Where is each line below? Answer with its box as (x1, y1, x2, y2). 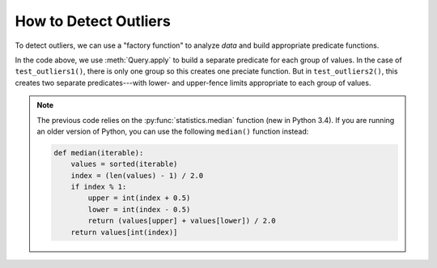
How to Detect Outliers (15, 12, 172, 30)
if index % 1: (70, 182, 127, 192)
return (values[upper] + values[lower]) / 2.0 (87, 216, 276, 226)
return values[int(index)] (70, 228, 178, 236)
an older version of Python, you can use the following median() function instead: (36, 126, 309, 136)
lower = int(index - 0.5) (87, 205, 191, 214)
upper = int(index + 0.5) (87, 194, 191, 202)
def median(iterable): (53, 148, 144, 157)
